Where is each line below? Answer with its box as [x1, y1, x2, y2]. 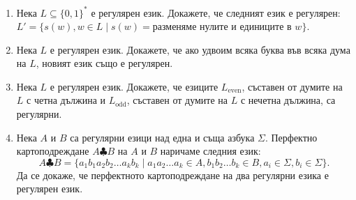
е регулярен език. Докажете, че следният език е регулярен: [91, 5, 341, 20]
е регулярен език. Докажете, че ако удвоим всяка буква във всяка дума [50, 42, 350, 56]
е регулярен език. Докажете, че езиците [50, 79, 218, 93]
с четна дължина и [27, 93, 105, 107]
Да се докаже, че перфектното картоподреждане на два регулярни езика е [16, 167, 329, 182]
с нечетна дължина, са [240, 93, 336, 107]
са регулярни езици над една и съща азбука [70, 130, 255, 144]
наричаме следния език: [160, 144, 261, 158]
